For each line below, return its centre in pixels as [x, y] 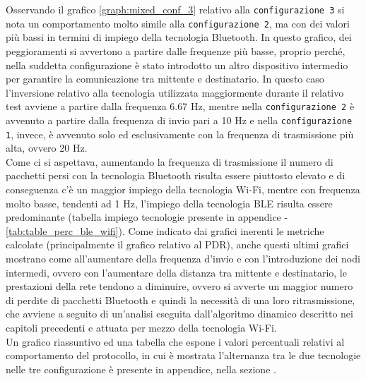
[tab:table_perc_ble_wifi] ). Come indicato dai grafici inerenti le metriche [165, 230]
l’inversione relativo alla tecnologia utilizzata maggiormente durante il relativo [175, 92]
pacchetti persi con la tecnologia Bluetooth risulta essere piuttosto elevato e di [176, 175]
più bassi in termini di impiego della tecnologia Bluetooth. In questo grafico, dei [179, 37]
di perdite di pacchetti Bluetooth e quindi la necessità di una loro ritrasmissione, [181, 300]
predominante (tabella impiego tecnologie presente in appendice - [147, 217]
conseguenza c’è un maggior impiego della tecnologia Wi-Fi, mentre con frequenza [183, 189]
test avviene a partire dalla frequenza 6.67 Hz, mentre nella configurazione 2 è [180, 106]
